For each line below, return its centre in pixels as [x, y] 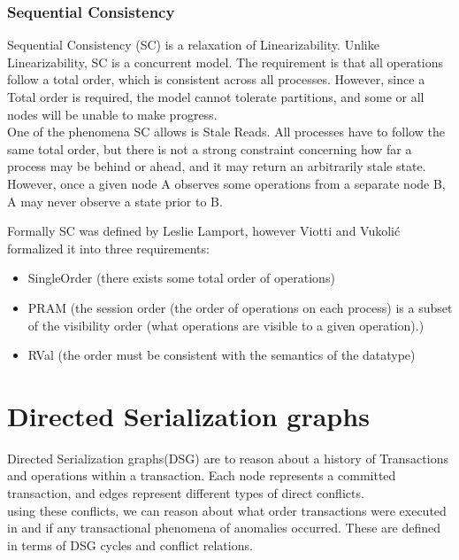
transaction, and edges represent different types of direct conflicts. [186, 493]
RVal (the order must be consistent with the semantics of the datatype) [222, 355]
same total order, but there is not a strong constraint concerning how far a [210, 148]
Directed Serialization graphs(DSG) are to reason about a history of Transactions [228, 458]
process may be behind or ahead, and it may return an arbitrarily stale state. [217, 166]
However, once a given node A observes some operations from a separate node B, [226, 183]
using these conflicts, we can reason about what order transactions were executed [227, 510]
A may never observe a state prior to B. [115, 201]
